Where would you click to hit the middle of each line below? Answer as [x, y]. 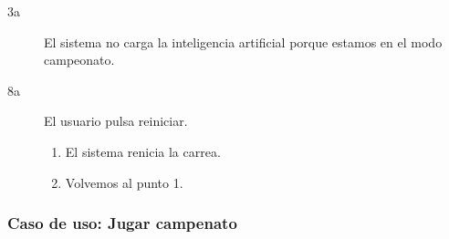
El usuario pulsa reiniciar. [116, 121]
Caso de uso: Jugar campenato [122, 223]
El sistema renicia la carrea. [143, 151]
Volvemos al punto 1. [124, 182]
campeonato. [79, 60]
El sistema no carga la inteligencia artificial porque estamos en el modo [243, 42]
